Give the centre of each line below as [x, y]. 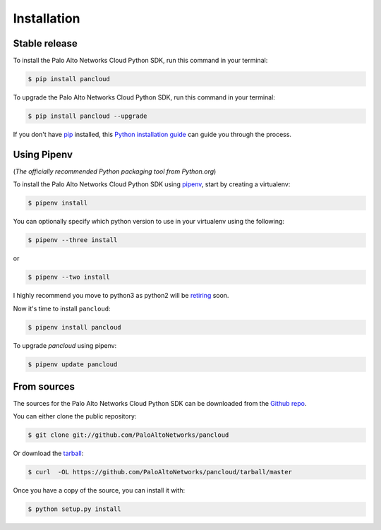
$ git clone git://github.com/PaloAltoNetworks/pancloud [128, 435]
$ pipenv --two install [69, 277]
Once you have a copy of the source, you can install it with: [99, 490]
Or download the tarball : [48, 453]
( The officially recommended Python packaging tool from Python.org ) [115, 171]
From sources [44, 386]
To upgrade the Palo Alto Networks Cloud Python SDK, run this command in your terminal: [144, 97]
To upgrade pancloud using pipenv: [65, 345]
